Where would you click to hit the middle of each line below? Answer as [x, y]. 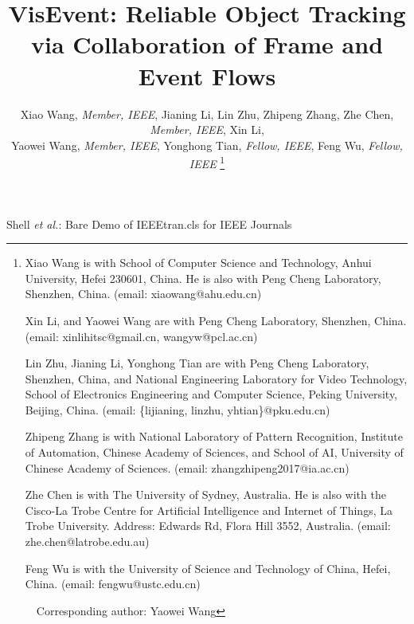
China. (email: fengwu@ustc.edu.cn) [113, 584]
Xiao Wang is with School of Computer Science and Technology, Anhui [198, 263]
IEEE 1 [207, 162]
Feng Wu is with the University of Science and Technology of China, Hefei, [208, 568]
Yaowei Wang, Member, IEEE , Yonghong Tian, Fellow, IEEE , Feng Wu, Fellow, [207, 145]
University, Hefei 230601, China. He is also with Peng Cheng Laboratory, [203, 278]
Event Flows [207, 75]
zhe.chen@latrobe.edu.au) [87, 542]
